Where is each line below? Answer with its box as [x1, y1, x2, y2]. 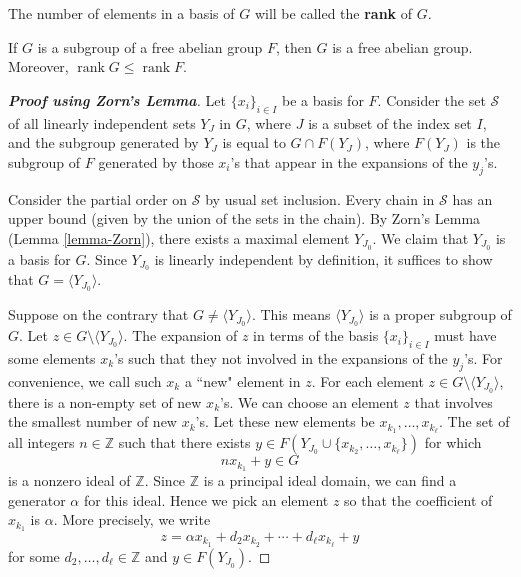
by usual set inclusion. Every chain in [205, 188, 435, 209]
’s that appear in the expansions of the [230, 151, 468, 172]
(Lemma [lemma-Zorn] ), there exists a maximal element [8, 227, 350, 248]
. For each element [311, 370, 424, 391]
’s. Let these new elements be [195, 411, 375, 432]
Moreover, [8, 56, 69, 77]
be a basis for [282, 89, 364, 110]
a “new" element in [184, 370, 301, 391]
